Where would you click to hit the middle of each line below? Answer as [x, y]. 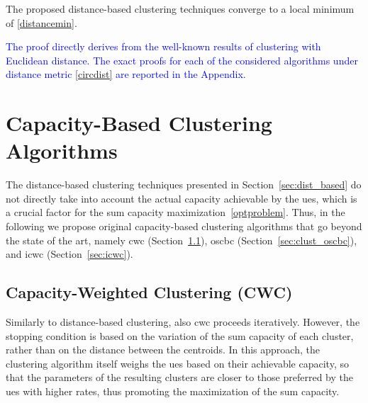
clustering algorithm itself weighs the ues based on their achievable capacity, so [177, 363]
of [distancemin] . [41, 22]
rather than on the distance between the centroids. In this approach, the [163, 350]
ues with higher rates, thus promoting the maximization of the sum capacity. [173, 391]
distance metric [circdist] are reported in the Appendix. [126, 74]
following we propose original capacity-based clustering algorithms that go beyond [184, 226]
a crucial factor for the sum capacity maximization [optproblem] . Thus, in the [175, 212]
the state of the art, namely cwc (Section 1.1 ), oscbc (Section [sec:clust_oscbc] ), [182, 240]
